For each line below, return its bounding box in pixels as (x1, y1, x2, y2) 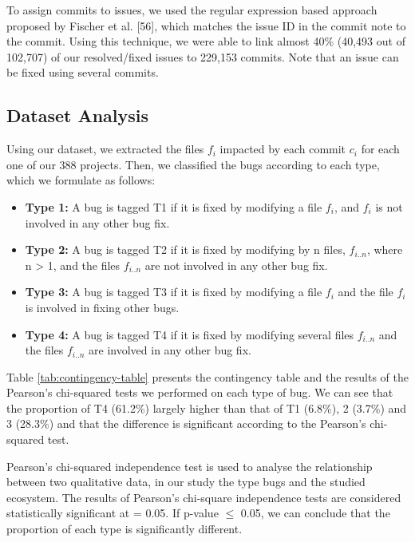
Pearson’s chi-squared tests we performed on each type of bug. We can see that (6, 384, 393, 401)
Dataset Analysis (6, 103, 149, 128)
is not (375, 198, 403, 215)
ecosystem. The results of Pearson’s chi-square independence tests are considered (6, 489, 401, 505)
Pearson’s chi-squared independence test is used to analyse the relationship (6, 457, 373, 474)
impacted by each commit (219, 140, 346, 157)
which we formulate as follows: (6, 172, 156, 188)
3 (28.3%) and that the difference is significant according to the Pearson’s (6, 415, 366, 432)
